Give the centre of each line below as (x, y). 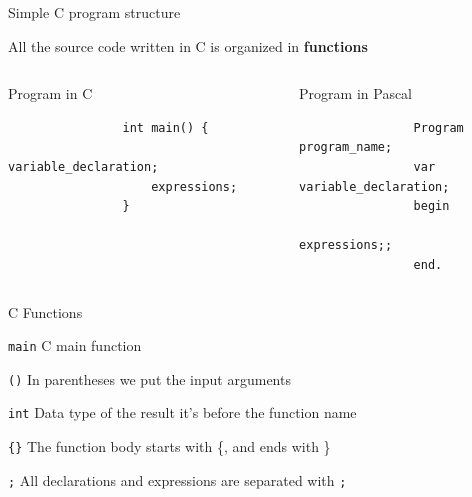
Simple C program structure (94, 12)
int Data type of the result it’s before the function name (182, 412)
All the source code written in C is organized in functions (188, 45)
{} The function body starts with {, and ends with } (169, 446)
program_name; (346, 147)
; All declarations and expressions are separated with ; (177, 479)
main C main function (75, 345)
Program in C (50, 93)
